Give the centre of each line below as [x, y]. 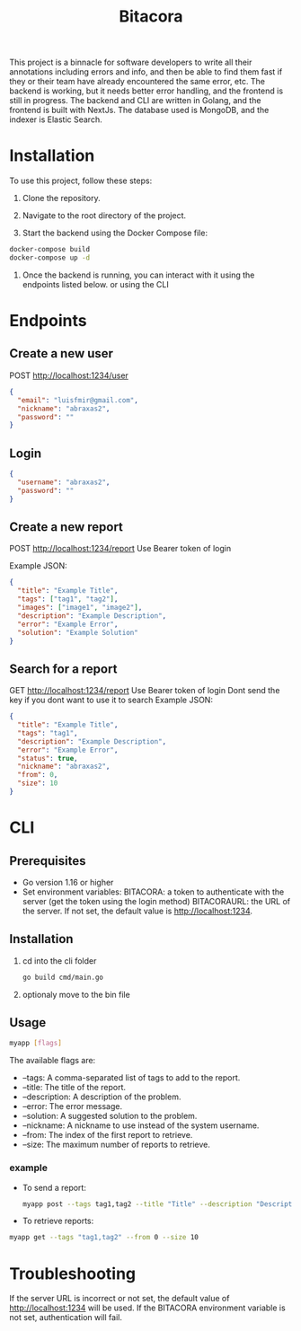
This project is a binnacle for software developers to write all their [131, 62]
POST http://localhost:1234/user [69, 375]
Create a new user [62, 353]
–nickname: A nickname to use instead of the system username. [141, 1125]
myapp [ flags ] [36, 1044]
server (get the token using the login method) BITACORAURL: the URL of [156, 901]
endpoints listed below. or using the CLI [95, 284]
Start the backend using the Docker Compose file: [115, 233]
